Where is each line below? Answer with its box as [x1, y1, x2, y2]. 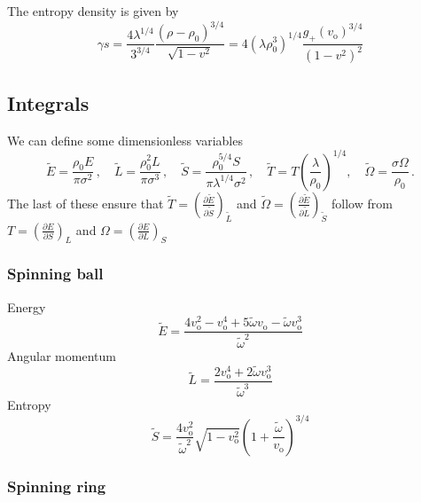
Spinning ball [7, 263, 104, 285]
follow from [331, 193, 393, 212]
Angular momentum [7, 347, 116, 365]
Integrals [7, 89, 90, 116]
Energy [7, 297, 46, 316]
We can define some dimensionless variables [7, 130, 243, 149]
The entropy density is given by [7, 2, 179, 20]
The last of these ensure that [7, 193, 164, 212]
